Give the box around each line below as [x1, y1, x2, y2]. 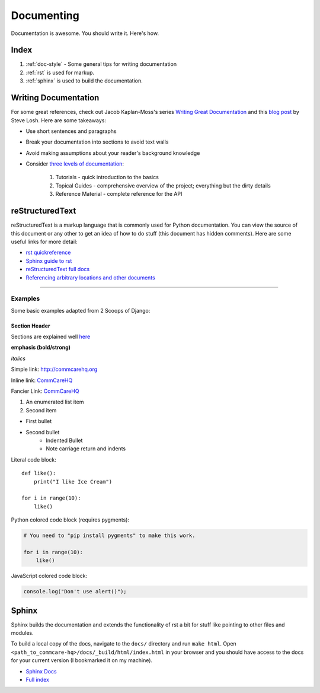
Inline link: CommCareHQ [11, 377, 73, 384]
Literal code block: [11, 456, 56, 463]
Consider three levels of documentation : [25, 160, 124, 167]
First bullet [25, 418, 52, 425]
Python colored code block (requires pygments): [11, 516, 130, 523]
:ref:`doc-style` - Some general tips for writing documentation [25, 61, 177, 68]
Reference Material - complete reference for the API [55, 190, 183, 198]
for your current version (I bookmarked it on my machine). [11, 657, 153, 664]
